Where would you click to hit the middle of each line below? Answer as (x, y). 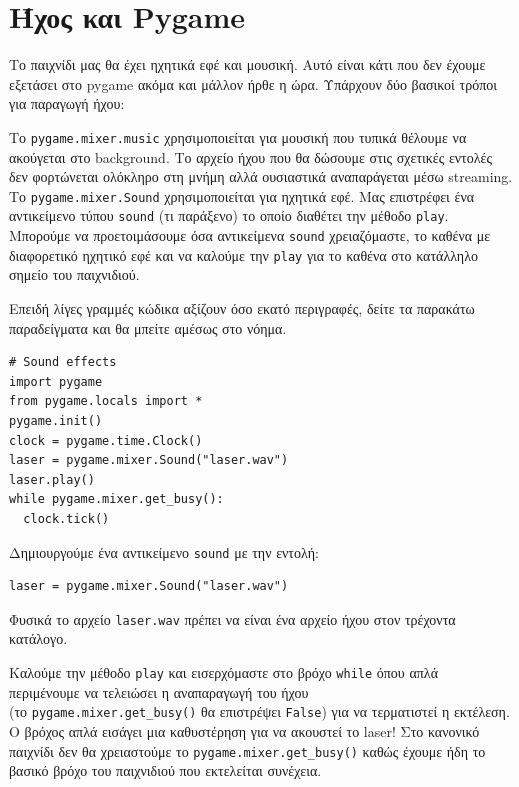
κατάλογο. (38, 638)
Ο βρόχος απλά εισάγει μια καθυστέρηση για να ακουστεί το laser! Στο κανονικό (244, 730)
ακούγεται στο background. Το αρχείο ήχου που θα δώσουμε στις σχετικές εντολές (250, 156)
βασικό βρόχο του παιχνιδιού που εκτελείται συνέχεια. (165, 770)
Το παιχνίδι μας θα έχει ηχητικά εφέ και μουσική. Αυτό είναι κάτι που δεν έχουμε (247, 64)
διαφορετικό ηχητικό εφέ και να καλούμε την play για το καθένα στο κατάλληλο (243, 254)
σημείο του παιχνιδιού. (74, 274)
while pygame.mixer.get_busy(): (116, 499)
